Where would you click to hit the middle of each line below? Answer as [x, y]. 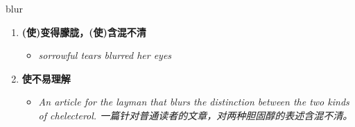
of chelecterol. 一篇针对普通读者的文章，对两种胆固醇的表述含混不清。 [196, 115]
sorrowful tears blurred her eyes [105, 55]
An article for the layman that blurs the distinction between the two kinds [194, 102]
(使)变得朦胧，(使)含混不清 [84, 32]
